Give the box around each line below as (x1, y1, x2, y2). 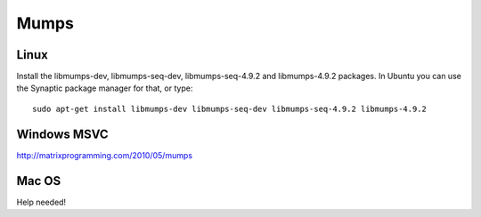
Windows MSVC (16, 126, 109, 141)
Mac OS (16, 173, 61, 189)
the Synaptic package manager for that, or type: (16, 83, 193, 93)
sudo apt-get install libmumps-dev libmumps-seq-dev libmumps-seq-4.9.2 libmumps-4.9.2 (32, 103, 428, 114)
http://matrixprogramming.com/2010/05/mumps (16, 149, 193, 160)
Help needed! (16, 197, 67, 207)
